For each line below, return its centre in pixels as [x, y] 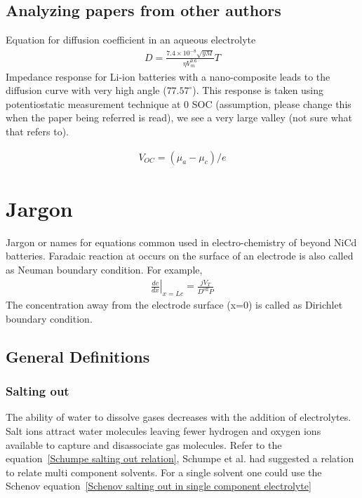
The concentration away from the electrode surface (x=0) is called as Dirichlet [174, 305]
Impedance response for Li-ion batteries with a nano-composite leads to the [168, 76]
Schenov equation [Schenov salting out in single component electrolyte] [159, 486]
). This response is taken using [258, 90]
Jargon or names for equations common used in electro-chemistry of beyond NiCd [181, 242]
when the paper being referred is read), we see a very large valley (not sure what [179, 117]
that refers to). [37, 132]
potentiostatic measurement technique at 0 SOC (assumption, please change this [179, 103]
